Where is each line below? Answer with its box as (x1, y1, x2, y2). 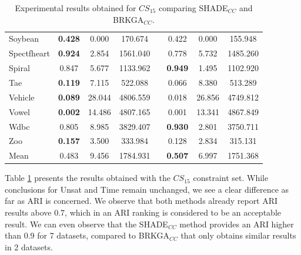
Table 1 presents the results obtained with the (5, 172, 170, 184)
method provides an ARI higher (179, 217, 294, 230)
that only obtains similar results (180, 229, 296, 241)
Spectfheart (9, 47, 51, 59)
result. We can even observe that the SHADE (5, 217, 168, 230)
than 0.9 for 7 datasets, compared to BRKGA (5, 229, 169, 241)
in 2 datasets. (5, 240, 53, 253)
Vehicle (9, 90, 35, 103)
